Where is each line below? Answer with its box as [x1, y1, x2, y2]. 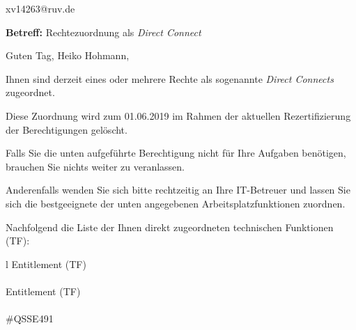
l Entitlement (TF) [6, 256, 86, 271]
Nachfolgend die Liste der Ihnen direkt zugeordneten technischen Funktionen [6, 219, 334, 234]
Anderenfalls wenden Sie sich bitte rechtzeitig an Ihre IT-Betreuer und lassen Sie [6, 182, 350, 197]
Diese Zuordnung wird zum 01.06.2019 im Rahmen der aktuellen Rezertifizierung [6, 108, 351, 123]
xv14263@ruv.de [6, 1, 75, 15]
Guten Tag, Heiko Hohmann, [6, 48, 130, 63]
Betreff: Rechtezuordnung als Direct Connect [6, 24, 201, 39]
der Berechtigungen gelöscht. [6, 122, 127, 136]
